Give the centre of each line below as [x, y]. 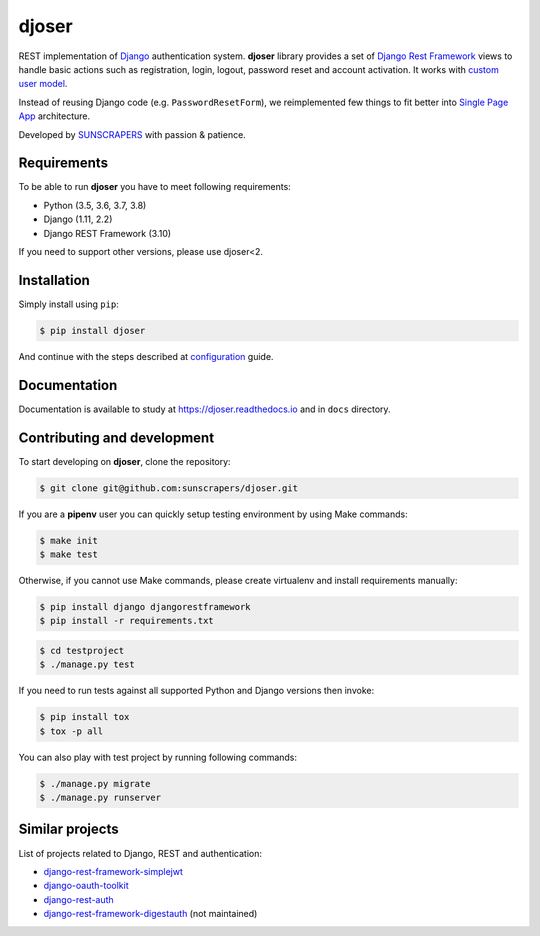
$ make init [69, 540]
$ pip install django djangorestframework [145, 606]
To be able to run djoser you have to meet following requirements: [155, 187]
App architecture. [54, 116]
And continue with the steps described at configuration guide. [146, 356]
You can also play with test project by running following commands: [158, 757]
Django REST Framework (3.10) [107, 233]
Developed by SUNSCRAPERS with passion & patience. [132, 134]
